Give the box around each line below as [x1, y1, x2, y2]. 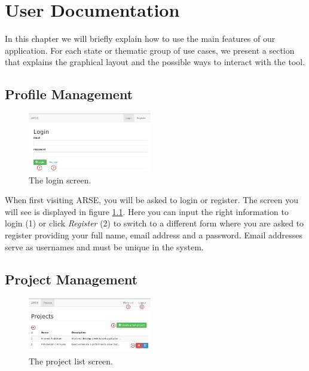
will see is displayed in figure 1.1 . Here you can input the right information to [5, 205, 289, 217]
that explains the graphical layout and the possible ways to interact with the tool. [5, 56, 305, 68]
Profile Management [5, 85, 133, 103]
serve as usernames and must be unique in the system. [5, 240, 204, 253]
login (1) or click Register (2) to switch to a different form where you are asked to [5, 217, 304, 229]
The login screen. [29, 173, 91, 186]
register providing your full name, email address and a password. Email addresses [5, 228, 303, 241]
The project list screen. [29, 354, 113, 367]
